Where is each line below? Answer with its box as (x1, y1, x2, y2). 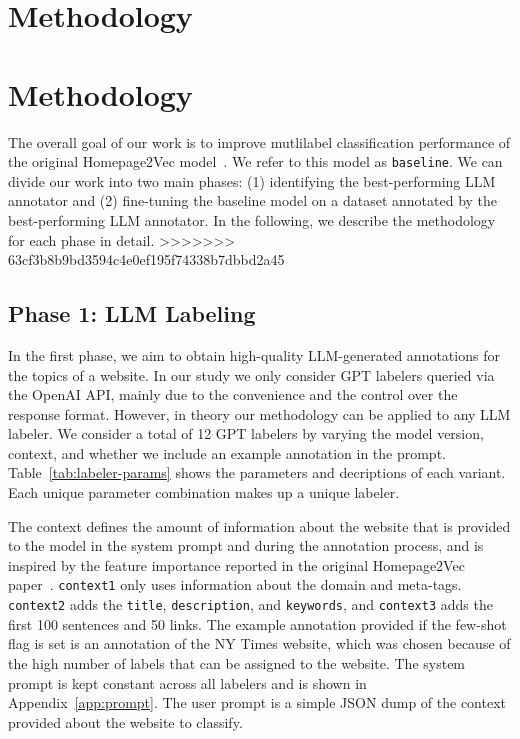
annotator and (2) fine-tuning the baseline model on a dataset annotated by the (8, 190, 498, 211)
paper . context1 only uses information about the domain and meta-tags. (8, 574, 462, 595)
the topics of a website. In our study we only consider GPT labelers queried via (8, 364, 495, 385)
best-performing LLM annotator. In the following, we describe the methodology (8, 209, 496, 230)
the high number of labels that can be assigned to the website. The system (8, 652, 466, 673)
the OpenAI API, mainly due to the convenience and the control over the (8, 384, 458, 405)
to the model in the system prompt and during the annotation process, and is (8, 535, 484, 556)
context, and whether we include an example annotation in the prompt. (8, 442, 446, 463)
